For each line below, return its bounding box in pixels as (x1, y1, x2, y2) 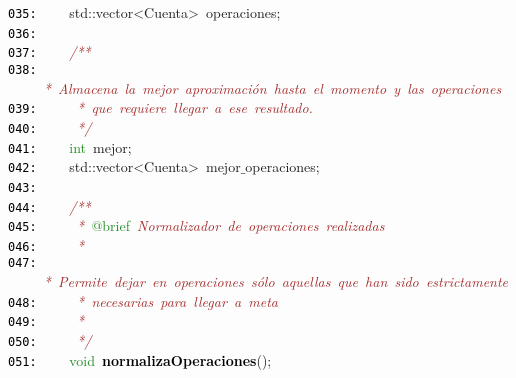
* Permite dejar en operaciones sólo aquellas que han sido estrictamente (43, 271, 509, 292)
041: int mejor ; (8, 136, 132, 157)
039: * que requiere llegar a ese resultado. (8, 97, 313, 118)
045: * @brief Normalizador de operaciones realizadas (8, 215, 385, 236)
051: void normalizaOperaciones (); (8, 349, 272, 370)
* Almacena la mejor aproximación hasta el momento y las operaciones (43, 77, 502, 98)
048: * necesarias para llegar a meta (8, 290, 278, 311)
